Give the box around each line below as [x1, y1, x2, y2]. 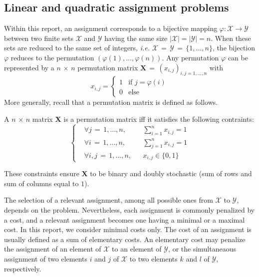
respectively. [4, 263, 41, 274]
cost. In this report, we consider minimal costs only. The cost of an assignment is [4, 224, 252, 235]
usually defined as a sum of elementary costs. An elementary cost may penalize [4, 234, 246, 244]
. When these [211, 32, 251, 43]
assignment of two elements [4, 253, 88, 264]
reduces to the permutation [10, 52, 94, 62]
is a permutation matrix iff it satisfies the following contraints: [63, 113, 254, 124]
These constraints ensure [4, 168, 79, 179]
